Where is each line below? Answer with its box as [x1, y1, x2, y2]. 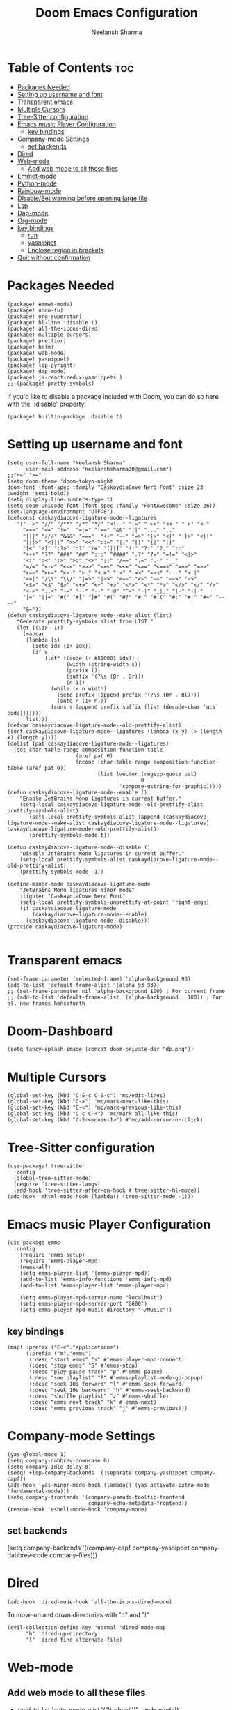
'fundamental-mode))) [7, 1488, 70, 1495]
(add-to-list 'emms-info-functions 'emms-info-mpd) [19, 1276, 172, 1283]
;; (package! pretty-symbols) [7, 380, 95, 387]
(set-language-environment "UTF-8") [7, 508, 113, 515]
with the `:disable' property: [7, 400, 87, 408]
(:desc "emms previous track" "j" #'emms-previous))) [28, 1405, 188, 1412]
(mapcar [22, 630, 45, 637]
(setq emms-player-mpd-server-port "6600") [19, 1301, 148, 1308]
